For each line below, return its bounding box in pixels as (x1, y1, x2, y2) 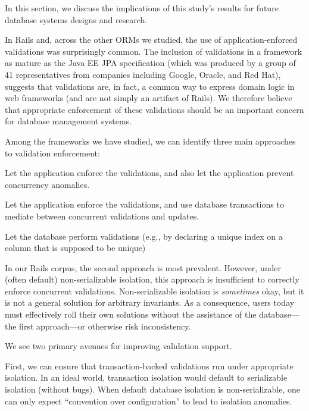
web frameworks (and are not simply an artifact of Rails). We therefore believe (5, 92, 292, 104)
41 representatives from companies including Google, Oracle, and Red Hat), (5, 68, 281, 80)
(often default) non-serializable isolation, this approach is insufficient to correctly (5, 273, 299, 285)
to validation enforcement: (5, 146, 100, 159)
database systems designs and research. (5, 13, 148, 26)
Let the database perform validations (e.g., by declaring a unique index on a (5, 230, 283, 242)
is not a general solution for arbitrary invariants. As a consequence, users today (5, 296, 295, 309)
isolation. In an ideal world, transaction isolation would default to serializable (5, 371, 288, 384)
